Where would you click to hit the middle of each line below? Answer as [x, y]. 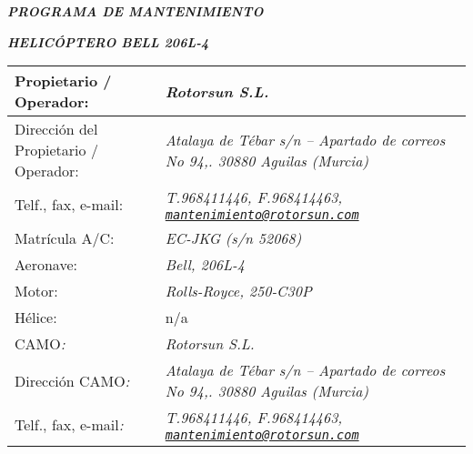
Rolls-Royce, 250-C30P [238, 291]
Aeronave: [46, 265]
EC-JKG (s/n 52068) [233, 238]
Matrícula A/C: [65, 238]
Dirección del [56, 129]
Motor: [36, 291]
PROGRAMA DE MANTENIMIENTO [136, 11]
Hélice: [36, 318]
